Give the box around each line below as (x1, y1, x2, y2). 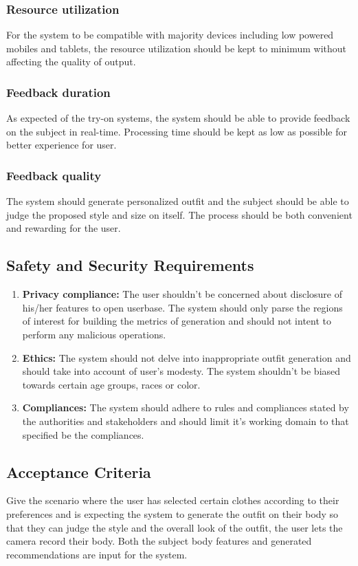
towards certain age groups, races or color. (22, 377, 201, 391)
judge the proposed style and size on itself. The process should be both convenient (6, 207, 353, 221)
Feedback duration (6, 83, 111, 100)
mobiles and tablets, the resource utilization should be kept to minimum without (6, 41, 347, 55)
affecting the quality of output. (6, 54, 136, 69)
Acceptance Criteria (6, 461, 151, 482)
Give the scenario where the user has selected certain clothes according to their (6, 493, 339, 508)
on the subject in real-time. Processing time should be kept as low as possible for (6, 124, 347, 138)
